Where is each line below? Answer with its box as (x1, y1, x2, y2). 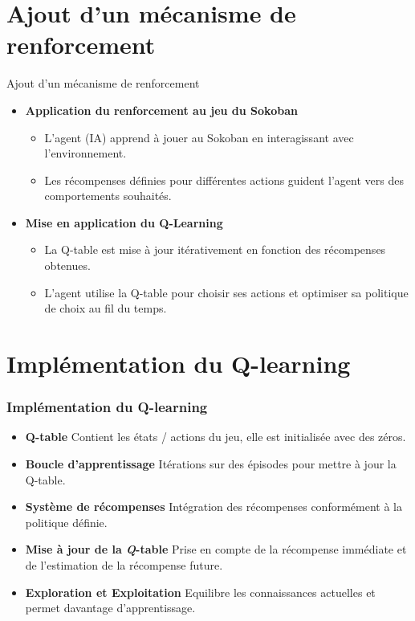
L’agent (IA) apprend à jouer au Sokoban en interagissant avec (44, 129, 354, 145)
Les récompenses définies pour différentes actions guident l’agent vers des (44, 171, 404, 188)
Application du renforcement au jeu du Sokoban (25, 101, 298, 118)
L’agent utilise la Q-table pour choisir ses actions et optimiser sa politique (44, 284, 409, 300)
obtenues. (44, 257, 91, 274)
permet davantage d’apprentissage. (25, 599, 196, 616)
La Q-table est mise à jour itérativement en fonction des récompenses (44, 241, 386, 258)
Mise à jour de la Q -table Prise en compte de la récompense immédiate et (25, 541, 407, 558)
